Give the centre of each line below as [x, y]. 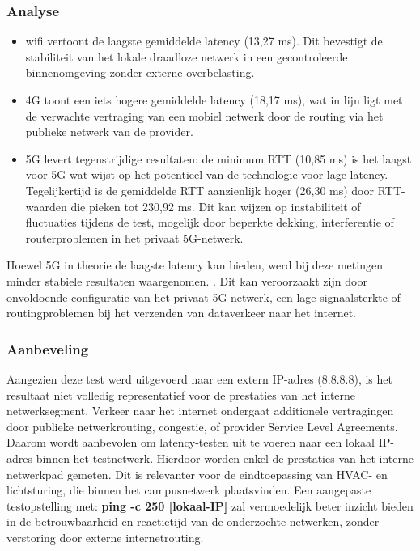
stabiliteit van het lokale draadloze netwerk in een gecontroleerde [187, 56]
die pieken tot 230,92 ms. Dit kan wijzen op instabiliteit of [216, 206]
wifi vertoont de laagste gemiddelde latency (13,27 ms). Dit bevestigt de [204, 41]
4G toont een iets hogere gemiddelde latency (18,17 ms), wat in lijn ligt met [214, 100]
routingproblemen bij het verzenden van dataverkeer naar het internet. [181, 313]
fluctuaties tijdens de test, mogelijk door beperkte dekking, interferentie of [210, 222]
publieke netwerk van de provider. [109, 131]
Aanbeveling [48, 348]
